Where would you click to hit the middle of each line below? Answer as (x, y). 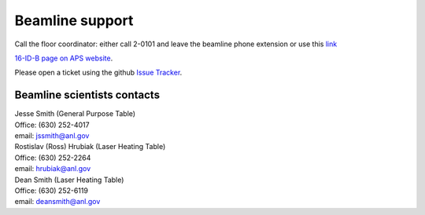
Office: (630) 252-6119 (51, 190)
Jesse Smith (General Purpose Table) (75, 114)
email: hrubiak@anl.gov (53, 169)
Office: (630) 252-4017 (52, 125)
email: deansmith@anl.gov (57, 202)
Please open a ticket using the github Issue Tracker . (98, 73)
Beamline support (74, 20)
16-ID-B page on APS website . (64, 58)
